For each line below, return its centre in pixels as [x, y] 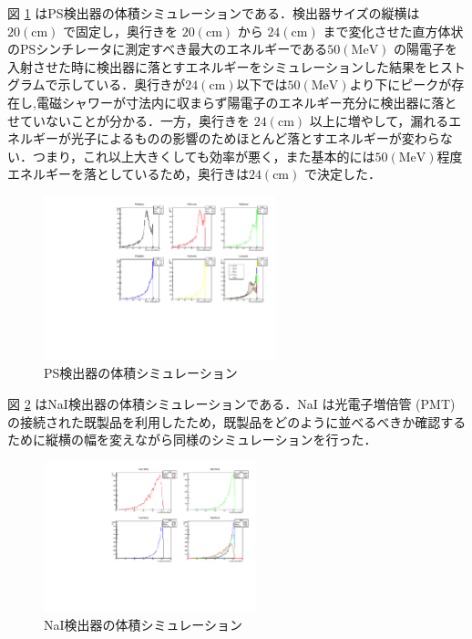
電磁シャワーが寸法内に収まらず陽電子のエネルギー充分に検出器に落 [240, 102]
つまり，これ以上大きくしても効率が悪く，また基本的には [204, 156]
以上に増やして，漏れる [379, 120]
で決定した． [342, 174]
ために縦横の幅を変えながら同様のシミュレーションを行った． [192, 440]
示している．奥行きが [122, 84]
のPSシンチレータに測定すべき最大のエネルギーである [168, 49]
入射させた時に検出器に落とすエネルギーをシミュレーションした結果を [218, 66]
